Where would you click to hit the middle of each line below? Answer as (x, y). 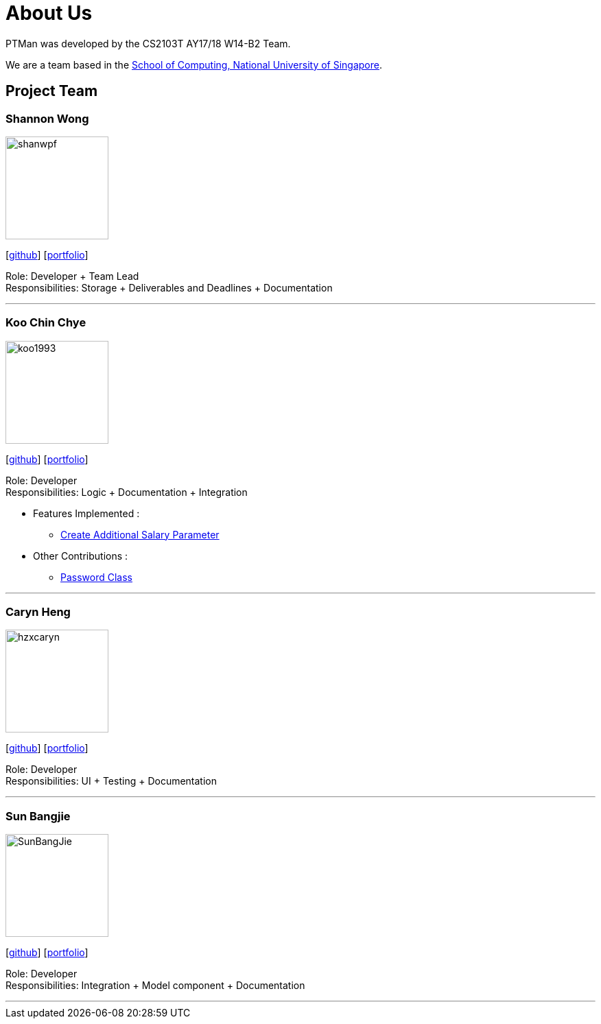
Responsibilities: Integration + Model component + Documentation (155, 986)
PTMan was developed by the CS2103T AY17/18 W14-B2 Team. (148, 43)
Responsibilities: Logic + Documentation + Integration (127, 492)
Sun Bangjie (38, 816)
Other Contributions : (81, 556)
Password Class (96, 577)
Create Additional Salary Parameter (140, 534)
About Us (49, 13)
